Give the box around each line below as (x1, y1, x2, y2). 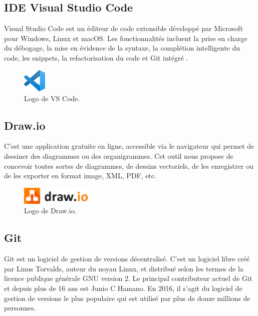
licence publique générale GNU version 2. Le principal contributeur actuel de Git (4, 273, 252, 283)
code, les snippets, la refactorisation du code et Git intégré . (4, 52, 188, 63)
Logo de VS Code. (24, 93, 80, 103)
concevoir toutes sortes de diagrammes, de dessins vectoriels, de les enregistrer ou (4, 160, 253, 171)
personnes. (4, 302, 36, 313)
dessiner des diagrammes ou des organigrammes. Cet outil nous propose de (4, 150, 233, 161)
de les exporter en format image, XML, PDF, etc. (4, 170, 156, 181)
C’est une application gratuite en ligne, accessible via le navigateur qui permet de (4, 141, 254, 151)
